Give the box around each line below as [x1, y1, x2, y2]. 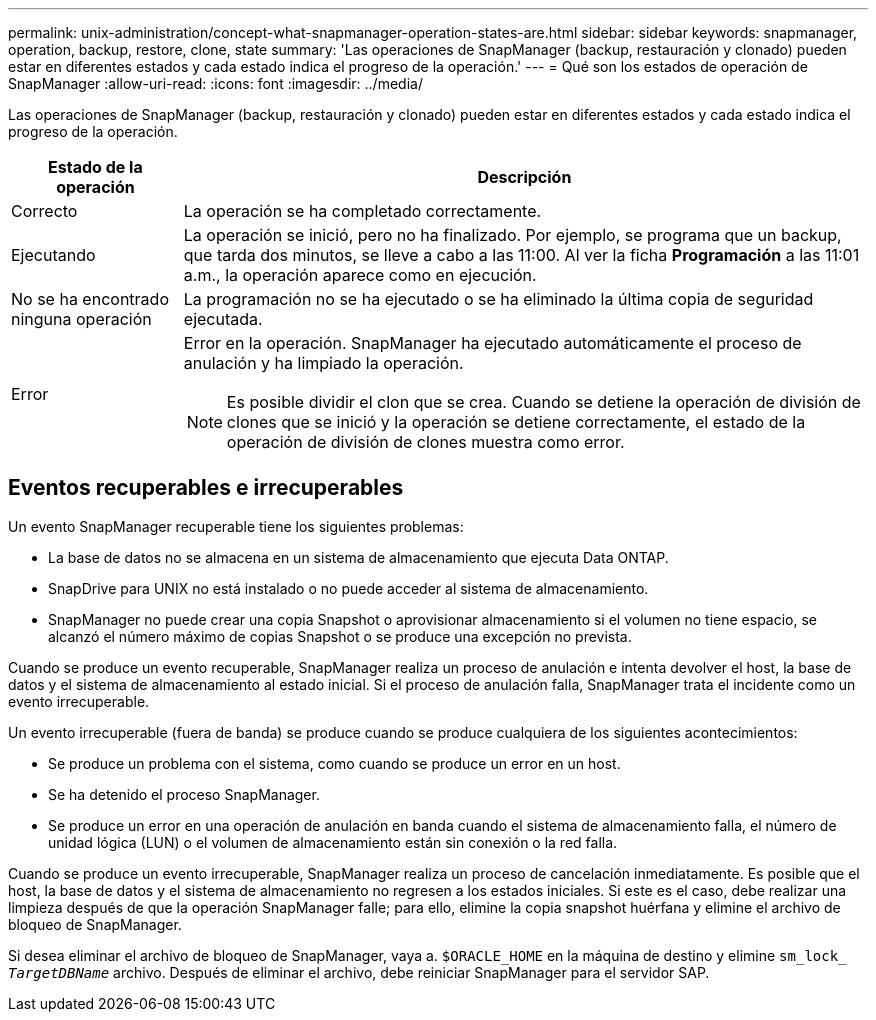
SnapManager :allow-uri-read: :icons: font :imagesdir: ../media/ [8, 75, 423, 92]
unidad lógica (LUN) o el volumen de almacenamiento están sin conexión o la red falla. [48, 833, 618, 851]
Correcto [11, 201, 78, 221]
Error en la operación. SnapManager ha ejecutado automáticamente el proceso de [183, 333, 802, 353]
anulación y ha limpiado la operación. [183, 353, 464, 373]
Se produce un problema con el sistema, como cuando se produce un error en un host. [48, 754, 621, 772]
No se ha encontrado [11, 289, 169, 309]
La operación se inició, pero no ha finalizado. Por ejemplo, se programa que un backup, [183, 225, 842, 245]
